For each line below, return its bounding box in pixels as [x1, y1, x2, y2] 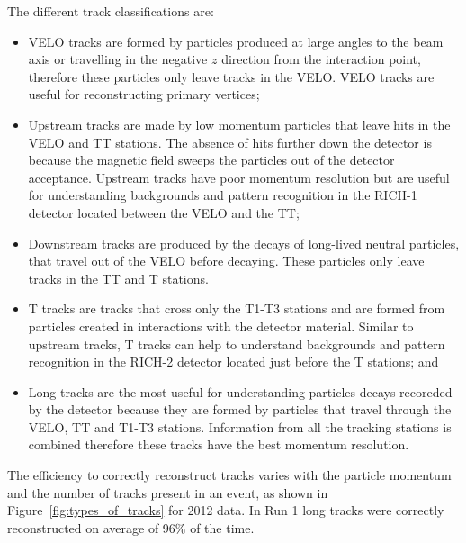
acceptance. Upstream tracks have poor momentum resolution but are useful [28, 167, 450, 186]
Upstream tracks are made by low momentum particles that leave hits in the [28, 114, 451, 133]
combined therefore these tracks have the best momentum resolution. [28, 435, 409, 454]
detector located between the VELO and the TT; [28, 203, 300, 222]
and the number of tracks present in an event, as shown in [7, 483, 328, 502]
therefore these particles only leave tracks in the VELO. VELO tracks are [28, 67, 435, 86]
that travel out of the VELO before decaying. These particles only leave [28, 251, 425, 270]
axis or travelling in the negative [28, 50, 208, 68]
